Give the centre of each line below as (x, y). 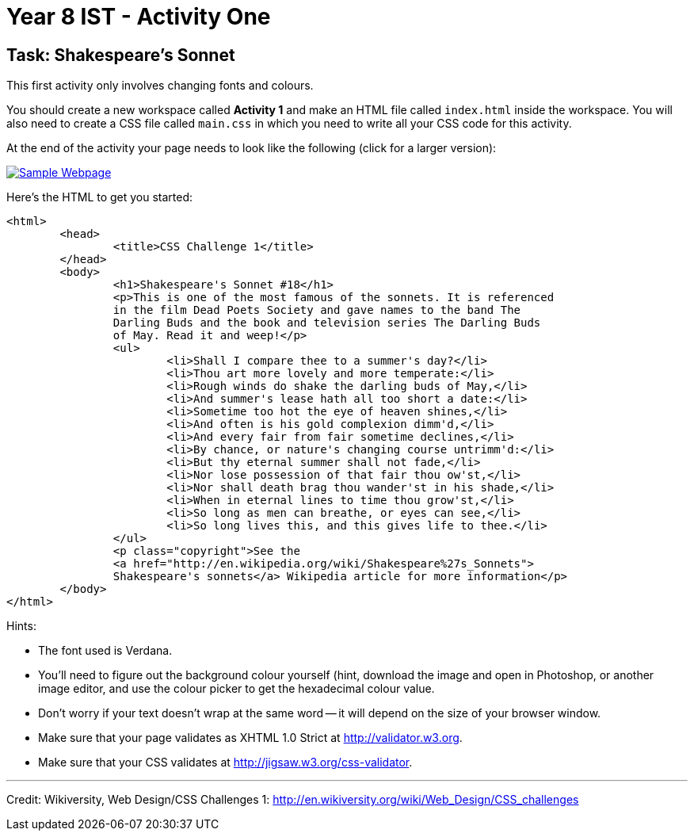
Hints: (21, 626)
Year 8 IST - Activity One (139, 17)
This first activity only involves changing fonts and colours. (160, 86)
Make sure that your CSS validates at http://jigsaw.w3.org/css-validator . (225, 762)
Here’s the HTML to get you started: (100, 197)
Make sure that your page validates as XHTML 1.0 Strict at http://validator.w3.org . (250, 738)
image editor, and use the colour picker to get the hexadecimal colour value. (236, 689)
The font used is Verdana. (105, 651)
